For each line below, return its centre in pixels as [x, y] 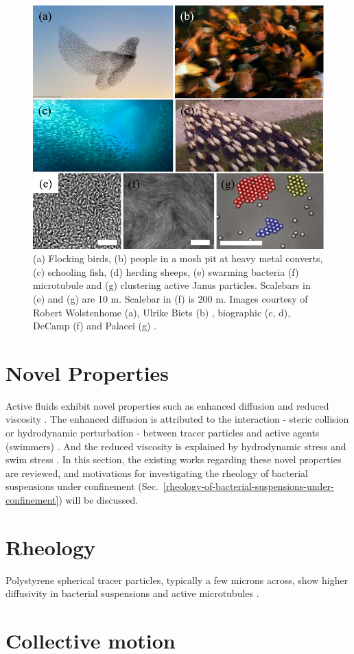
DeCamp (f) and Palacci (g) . [95, 326]
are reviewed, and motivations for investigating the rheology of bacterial [157, 472]
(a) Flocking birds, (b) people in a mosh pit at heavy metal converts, [178, 258]
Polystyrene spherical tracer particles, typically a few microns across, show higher [177, 580]
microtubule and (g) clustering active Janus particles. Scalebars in [172, 285]
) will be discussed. [98, 500]
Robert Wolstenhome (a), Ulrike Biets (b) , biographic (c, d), [162, 312]
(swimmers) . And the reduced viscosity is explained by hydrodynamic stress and [176, 446]
